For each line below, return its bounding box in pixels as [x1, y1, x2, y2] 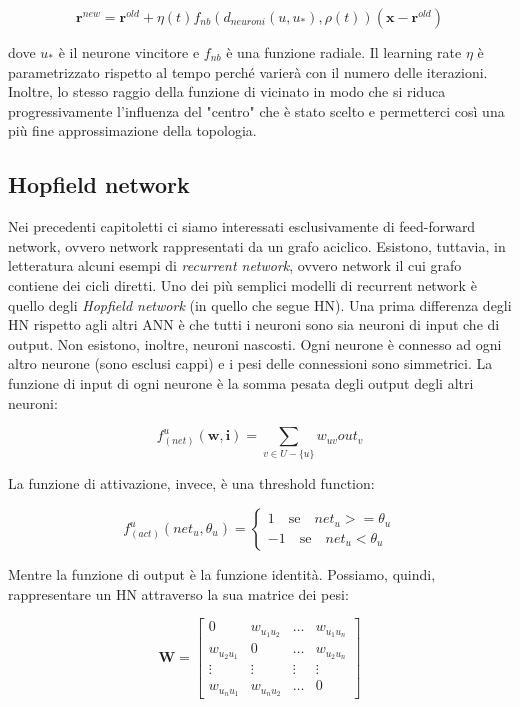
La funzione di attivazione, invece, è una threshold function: [8, 473, 375, 494]
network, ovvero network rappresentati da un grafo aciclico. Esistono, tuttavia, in [8, 235, 506, 256]
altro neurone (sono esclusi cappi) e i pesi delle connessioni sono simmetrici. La [8, 353, 493, 374]
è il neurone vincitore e [58, 42, 200, 62]
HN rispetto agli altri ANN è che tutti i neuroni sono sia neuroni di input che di [8, 314, 500, 335]
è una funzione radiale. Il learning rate [226, 42, 462, 62]
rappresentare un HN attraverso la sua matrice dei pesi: [8, 583, 349, 604]
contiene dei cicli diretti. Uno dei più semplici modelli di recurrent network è [8, 274, 477, 295]
